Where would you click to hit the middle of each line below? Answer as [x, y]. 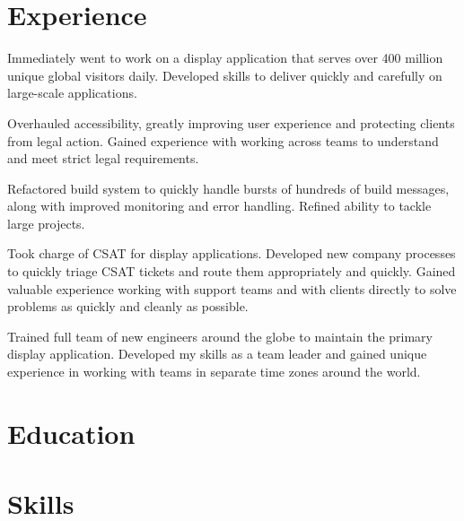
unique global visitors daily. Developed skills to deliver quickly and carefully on [225, 75]
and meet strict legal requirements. [103, 158]
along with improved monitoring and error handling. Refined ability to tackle [219, 206]
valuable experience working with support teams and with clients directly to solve [232, 288]
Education [71, 433]
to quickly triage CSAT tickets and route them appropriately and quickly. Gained [232, 271]
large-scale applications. [72, 93]
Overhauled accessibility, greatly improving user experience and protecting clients [231, 122]
